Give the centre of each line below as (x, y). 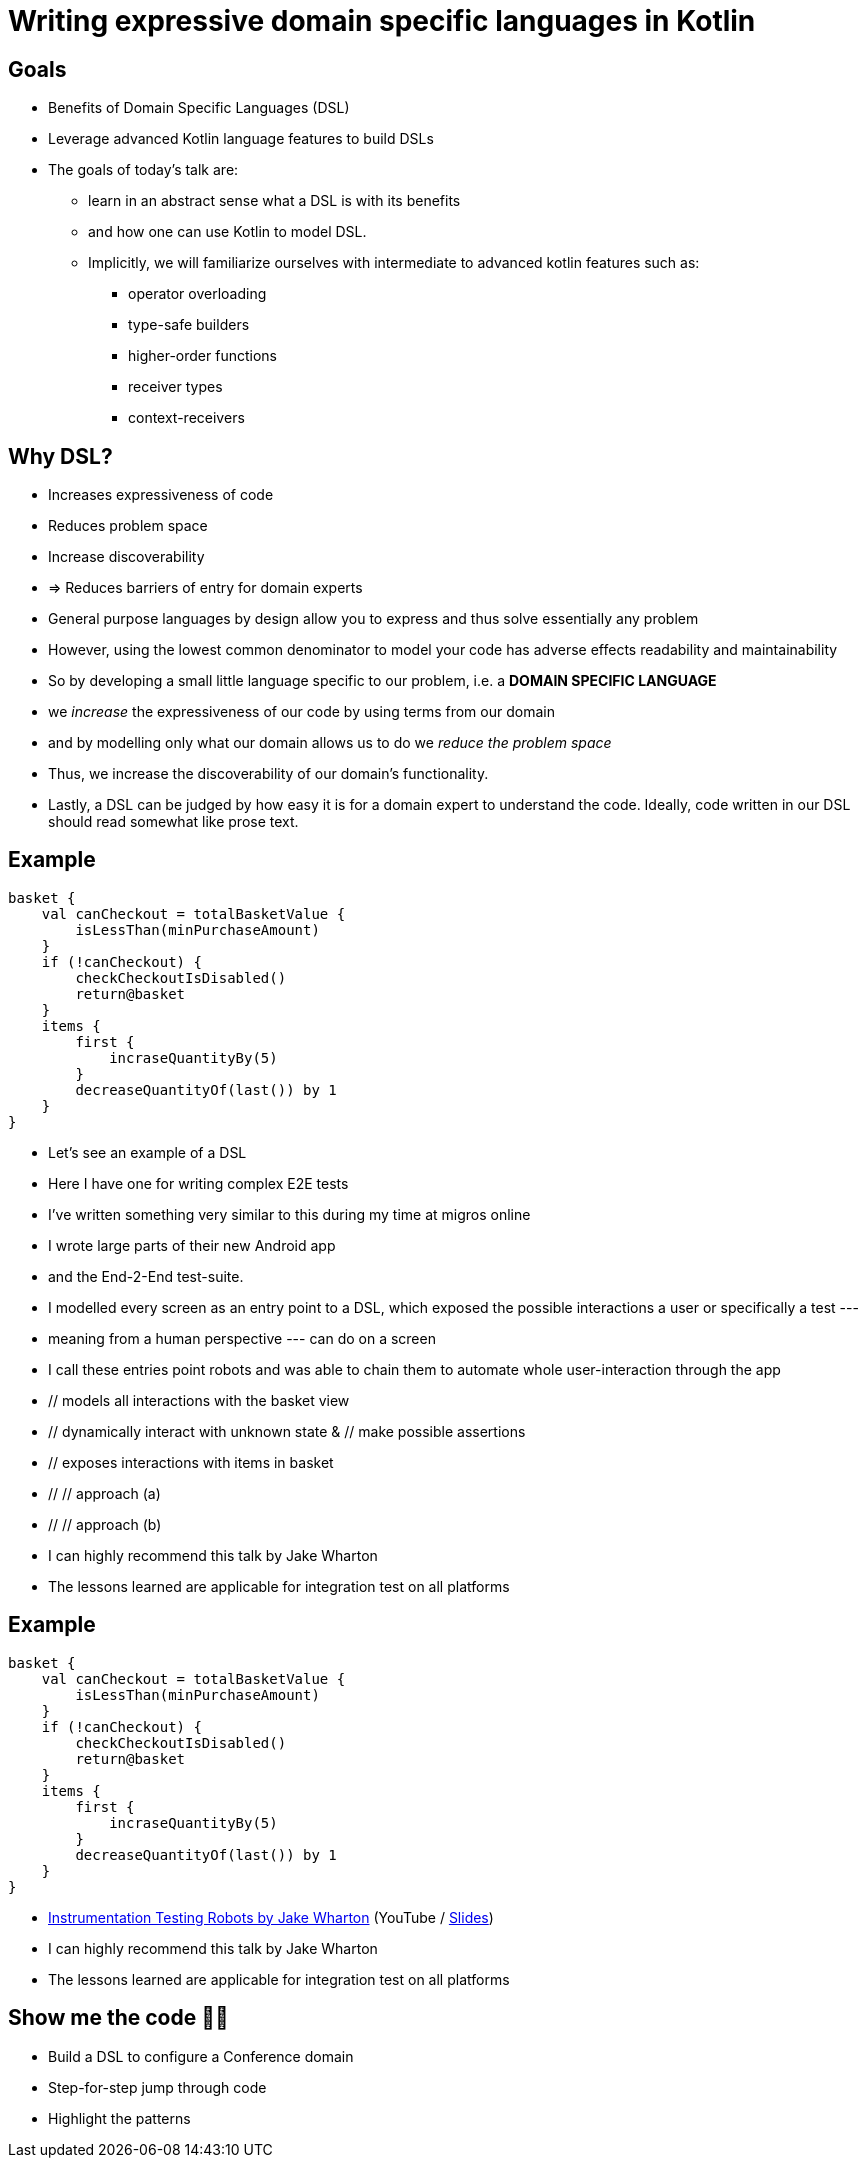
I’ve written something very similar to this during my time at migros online (289, 1214)
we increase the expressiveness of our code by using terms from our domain (301, 712)
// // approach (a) (104, 1493)
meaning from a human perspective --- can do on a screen (242, 1338)
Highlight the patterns (119, 2118)
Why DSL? (60, 456)
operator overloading (197, 294)
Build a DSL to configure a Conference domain (201, 2056)
